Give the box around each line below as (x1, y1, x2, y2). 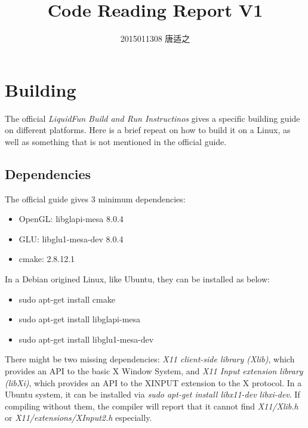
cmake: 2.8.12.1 (19, 253, 75, 265)
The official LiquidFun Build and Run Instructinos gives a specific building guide (5, 112, 300, 124)
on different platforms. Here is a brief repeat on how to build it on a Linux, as (5, 124, 291, 136)
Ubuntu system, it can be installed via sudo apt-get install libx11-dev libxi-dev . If (5, 388, 300, 401)
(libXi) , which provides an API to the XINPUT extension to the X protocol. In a (5, 376, 302, 389)
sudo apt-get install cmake (19, 292, 115, 305)
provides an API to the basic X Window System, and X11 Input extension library (5, 364, 303, 377)
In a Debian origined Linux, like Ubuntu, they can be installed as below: (5, 273, 270, 285)
